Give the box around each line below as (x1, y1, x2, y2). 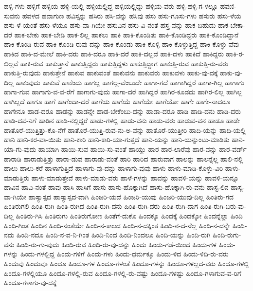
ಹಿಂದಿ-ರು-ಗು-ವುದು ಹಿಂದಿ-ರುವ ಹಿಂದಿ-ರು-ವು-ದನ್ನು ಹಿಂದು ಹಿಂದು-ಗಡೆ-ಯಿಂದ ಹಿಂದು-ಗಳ (16, 239, 217, 249)
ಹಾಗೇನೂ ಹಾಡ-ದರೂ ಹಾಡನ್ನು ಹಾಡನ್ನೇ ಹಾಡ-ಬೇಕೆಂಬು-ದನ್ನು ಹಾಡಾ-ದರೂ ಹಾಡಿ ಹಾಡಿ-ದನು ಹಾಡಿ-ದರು (4, 106, 241, 116)
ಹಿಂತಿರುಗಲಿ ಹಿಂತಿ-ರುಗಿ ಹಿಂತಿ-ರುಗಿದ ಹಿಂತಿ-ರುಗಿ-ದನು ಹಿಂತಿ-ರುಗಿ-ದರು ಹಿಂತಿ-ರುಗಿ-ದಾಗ (4, 201, 198, 211)
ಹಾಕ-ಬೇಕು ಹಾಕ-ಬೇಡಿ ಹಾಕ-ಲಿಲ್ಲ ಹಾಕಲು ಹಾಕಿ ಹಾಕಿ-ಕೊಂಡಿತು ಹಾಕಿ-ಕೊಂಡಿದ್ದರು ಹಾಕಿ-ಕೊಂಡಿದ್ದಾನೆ (14, 29, 238, 39)
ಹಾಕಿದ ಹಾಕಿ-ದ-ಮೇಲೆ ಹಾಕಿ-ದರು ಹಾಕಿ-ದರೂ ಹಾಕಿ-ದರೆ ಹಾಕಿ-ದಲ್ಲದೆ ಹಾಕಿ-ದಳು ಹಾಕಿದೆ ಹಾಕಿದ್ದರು (4, 48, 224, 58)
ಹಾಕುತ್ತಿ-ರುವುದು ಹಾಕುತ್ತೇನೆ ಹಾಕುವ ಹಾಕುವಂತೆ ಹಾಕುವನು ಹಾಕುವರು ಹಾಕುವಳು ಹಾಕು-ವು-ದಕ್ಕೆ (4, 68, 218, 78)
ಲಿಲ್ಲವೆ (4, 58, 18, 68)
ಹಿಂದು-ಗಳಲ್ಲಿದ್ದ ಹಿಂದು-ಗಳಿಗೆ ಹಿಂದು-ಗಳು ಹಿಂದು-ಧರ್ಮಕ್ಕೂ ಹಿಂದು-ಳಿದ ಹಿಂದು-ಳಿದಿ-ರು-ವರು (20, 249, 229, 259)
